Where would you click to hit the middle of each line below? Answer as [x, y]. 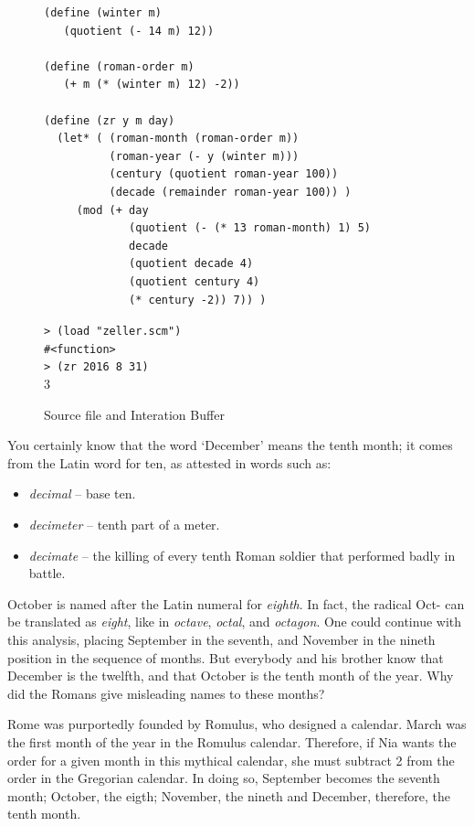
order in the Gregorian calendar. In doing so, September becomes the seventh [224, 778]
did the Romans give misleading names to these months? [166, 693]
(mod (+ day [112, 210]
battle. [47, 573]
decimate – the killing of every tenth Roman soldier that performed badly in [242, 555]
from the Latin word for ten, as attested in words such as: [169, 462]
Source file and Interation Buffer [134, 414]
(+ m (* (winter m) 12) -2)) [152, 85]
